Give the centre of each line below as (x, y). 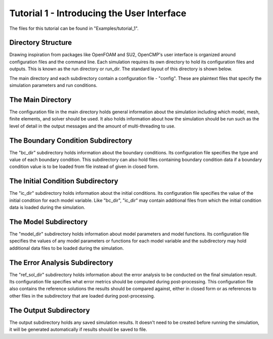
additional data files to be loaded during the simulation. (66, 248)
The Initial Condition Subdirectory (64, 181)
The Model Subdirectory (49, 222)
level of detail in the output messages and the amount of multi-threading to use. (92, 126)
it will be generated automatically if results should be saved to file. (78, 329)
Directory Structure (41, 43)
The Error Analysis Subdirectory (61, 262)
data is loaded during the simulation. (47, 207)
